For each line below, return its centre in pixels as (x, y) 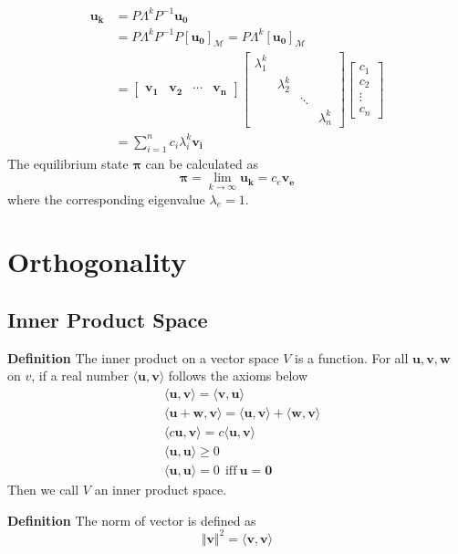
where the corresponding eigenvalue (106, 199)
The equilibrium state (68, 163)
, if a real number (80, 376)
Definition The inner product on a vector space (143, 357)
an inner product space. (161, 490)
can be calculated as (202, 163)
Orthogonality (97, 261)
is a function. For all (351, 357)
